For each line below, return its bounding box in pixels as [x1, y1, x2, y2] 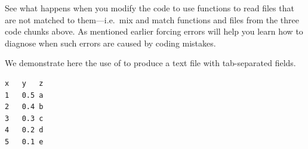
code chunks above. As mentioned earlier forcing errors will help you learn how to [5, 25, 303, 38]
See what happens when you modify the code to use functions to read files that [5, 2, 294, 14]
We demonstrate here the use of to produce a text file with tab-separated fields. [5, 57, 296, 69]
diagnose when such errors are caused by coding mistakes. [5, 36, 216, 49]
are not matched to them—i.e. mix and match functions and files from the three [5, 13, 299, 26]
